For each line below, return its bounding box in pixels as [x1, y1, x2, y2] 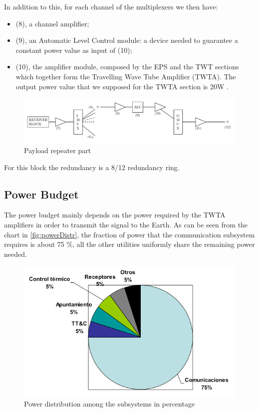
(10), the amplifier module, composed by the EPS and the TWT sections [15, 61, 239, 72]
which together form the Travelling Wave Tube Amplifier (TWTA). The [15, 71, 236, 81]
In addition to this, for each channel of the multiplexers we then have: [4, 1, 218, 11]
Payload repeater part [24, 145, 91, 156]
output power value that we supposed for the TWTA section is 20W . [15, 81, 229, 91]
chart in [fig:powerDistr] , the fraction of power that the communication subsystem [4, 229, 255, 239]
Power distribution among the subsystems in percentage [24, 398, 195, 409]
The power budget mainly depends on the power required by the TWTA [4, 209, 226, 220]
